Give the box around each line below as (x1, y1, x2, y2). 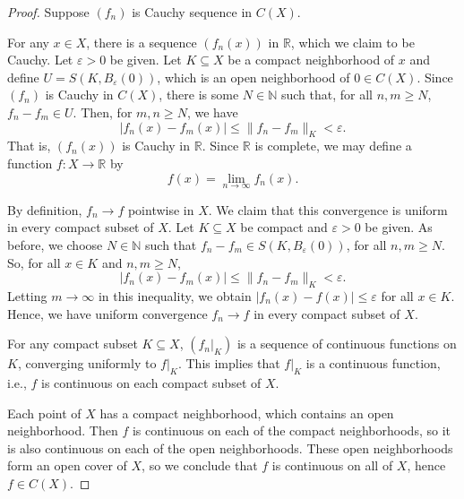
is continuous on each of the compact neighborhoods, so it (132, 421, 451, 440)
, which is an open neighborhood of (157, 67, 350, 86)
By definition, (7, 200, 82, 219)
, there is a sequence (86, 32, 197, 51)
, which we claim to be (290, 32, 415, 51)
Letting (7, 286, 47, 305)
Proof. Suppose (7, 3, 90, 21)
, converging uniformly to (17, 354, 157, 373)
